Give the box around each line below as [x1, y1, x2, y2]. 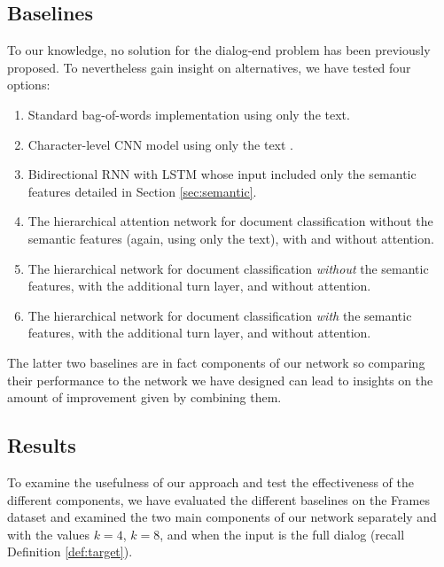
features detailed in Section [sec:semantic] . [27, 182, 257, 200]
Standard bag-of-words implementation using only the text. [27, 105, 350, 123]
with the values [7, 524, 90, 543]
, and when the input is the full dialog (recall [160, 524, 405, 543]
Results [7, 431, 76, 459]
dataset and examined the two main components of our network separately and [7, 508, 437, 526]
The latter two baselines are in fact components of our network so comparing [7, 353, 425, 371]
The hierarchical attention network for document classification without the [27, 212, 433, 230]
